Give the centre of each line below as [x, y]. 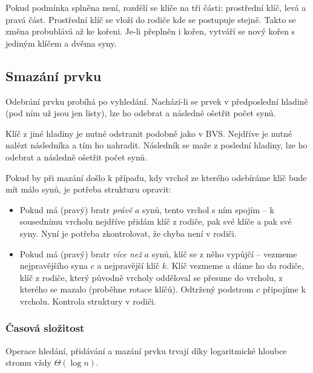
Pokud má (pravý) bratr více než [81, 253]
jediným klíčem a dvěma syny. [61, 43]
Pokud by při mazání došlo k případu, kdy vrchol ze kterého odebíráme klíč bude [156, 177]
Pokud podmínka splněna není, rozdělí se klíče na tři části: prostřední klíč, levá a [156, 7]
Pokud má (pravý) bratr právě [76, 209]
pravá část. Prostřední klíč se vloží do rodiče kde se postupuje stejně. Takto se [151, 19]
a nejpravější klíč [128, 266]
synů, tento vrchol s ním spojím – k [208, 209]
